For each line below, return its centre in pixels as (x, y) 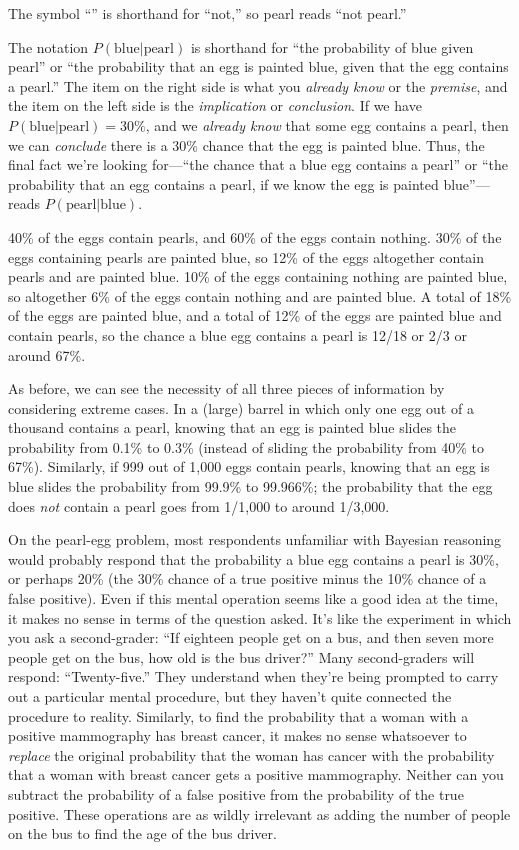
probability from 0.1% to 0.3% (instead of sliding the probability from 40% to (246, 446)
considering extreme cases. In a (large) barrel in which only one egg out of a (241, 407)
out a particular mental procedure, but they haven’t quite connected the (230, 696)
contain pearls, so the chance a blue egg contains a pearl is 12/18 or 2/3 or (237, 334)
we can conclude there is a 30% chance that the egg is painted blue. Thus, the (246, 144)
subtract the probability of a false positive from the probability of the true (236, 793)
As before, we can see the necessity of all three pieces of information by (226, 388)
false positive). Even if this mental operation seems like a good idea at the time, (253, 598)
